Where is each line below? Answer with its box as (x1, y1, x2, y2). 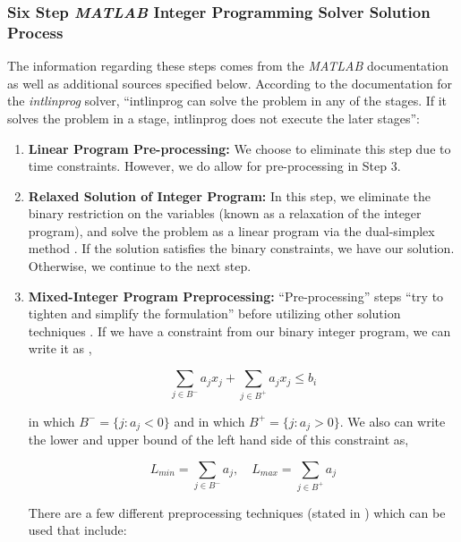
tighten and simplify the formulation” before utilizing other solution (28, 304, 401, 323)
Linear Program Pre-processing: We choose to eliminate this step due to (28, 139, 451, 157)
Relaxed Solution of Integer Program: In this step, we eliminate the (28, 186, 431, 205)
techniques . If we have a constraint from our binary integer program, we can (28, 321, 451, 340)
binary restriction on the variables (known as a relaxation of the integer (28, 204, 422, 223)
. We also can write (339, 411, 446, 430)
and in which (174, 411, 245, 430)
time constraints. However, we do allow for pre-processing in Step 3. (28, 157, 401, 175)
